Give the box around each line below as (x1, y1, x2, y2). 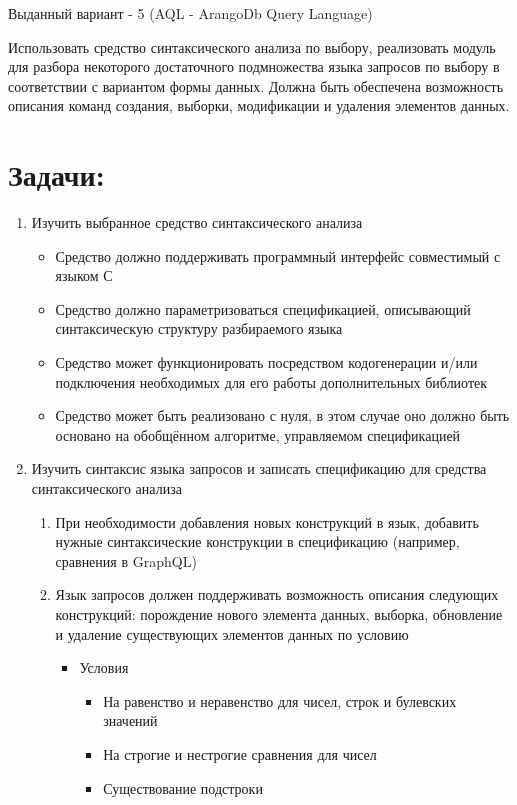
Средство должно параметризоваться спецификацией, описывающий (55, 298, 471, 319)
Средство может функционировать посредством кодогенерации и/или (55, 352, 478, 373)
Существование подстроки (103, 777, 263, 798)
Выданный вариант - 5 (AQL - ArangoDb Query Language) (8, 3, 373, 23)
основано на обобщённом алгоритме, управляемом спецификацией (55, 424, 461, 445)
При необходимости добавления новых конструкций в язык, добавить (55, 511, 479, 532)
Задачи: (8, 154, 105, 195)
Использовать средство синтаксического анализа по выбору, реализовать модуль (8, 36, 496, 57)
